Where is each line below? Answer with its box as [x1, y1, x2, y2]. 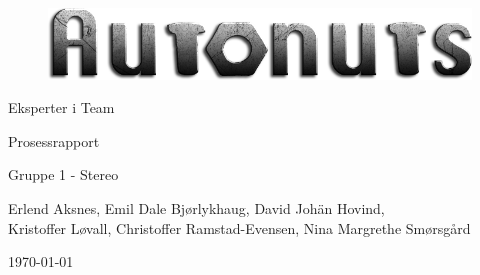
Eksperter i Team [8, 97, 115, 118]
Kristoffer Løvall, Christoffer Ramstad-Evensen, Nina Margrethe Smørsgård [8, 217, 471, 238]
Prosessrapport [8, 130, 100, 151]
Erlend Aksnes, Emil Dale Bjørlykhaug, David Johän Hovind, [8, 198, 385, 219]
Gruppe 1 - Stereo [8, 164, 119, 185]
